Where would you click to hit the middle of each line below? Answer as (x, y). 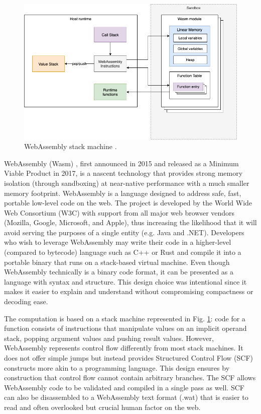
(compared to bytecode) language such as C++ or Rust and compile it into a (123, 252)
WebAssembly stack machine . (71, 146)
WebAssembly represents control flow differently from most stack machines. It (124, 348)
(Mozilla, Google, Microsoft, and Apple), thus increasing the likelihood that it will (130, 222)
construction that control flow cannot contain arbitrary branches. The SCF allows (130, 377)
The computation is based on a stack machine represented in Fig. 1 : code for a (125, 318)
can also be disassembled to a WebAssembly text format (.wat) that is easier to (126, 397)
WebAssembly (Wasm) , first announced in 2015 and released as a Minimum (121, 163)
